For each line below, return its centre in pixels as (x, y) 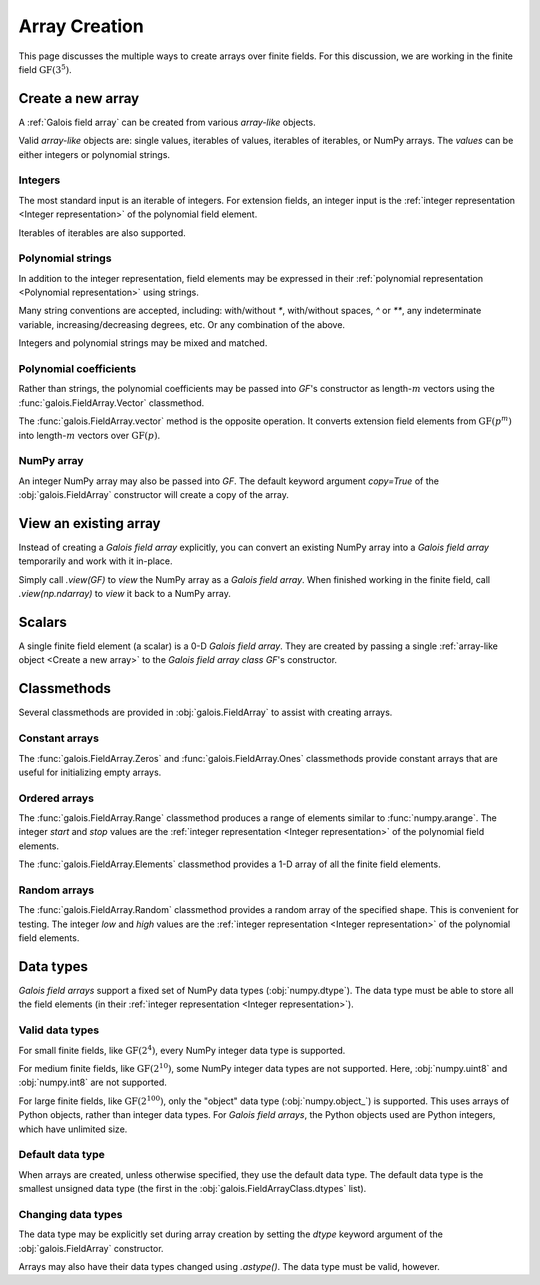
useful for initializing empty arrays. (90, 772)
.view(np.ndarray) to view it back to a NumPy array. (125, 594)
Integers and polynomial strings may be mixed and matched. (143, 343)
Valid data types (59, 1030)
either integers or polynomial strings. (94, 154)
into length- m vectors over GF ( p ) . (89, 435)
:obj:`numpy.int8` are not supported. (92, 1082)
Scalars (42, 621)
